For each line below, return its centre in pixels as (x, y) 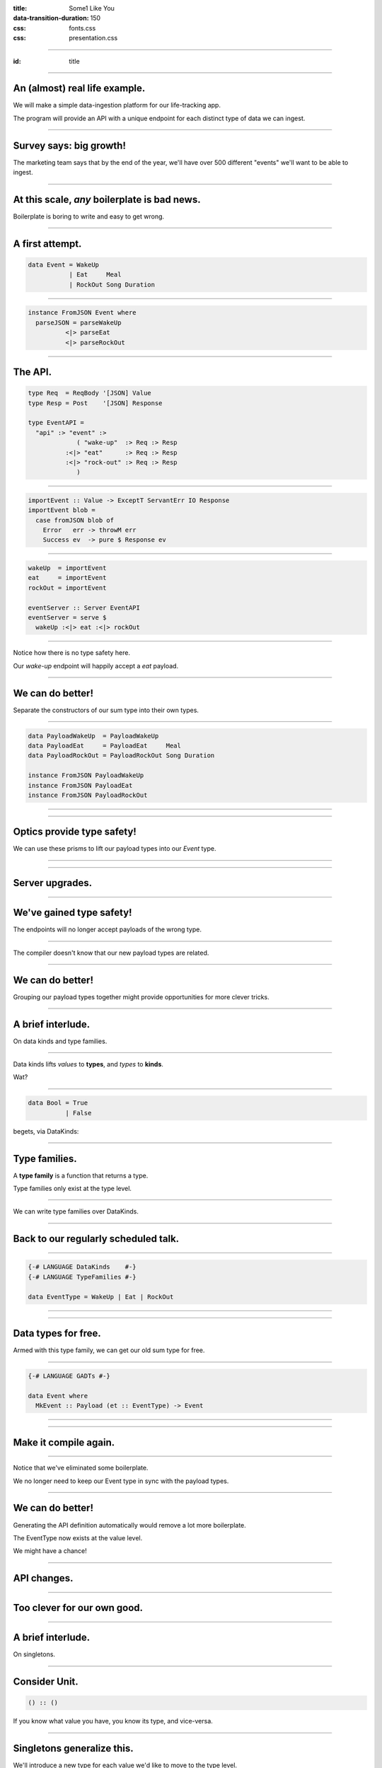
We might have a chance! (50, 1551)
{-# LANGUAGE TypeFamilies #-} (82, 1277)
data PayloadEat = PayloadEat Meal (105, 746)
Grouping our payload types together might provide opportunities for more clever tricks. (141, 996)
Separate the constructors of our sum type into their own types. (106, 710)
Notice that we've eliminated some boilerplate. (81, 1468)
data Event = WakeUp (63, 265)
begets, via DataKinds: (46, 1131)
